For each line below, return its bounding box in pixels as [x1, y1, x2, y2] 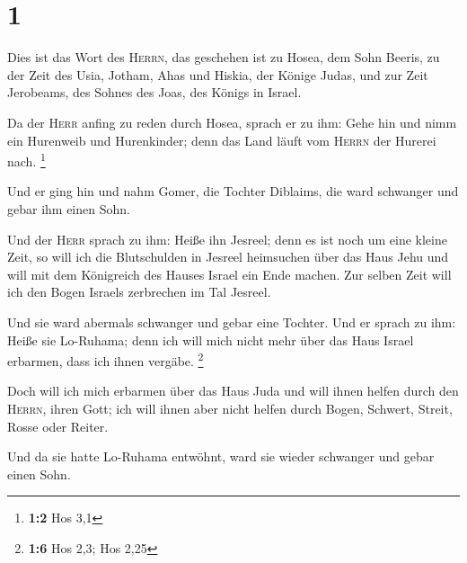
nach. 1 [7, 149, 46, 170]
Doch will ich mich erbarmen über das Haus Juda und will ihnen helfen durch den [7, 381, 459, 400]
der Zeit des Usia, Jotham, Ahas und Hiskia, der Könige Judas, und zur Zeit [7, 65, 428, 84]
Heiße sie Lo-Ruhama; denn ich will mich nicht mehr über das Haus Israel [7, 330, 414, 349]
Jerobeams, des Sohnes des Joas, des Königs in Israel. [7, 83, 302, 102]
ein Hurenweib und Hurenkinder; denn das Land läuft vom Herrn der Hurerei [7, 130, 436, 149]
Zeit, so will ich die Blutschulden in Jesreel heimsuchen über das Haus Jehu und [7, 247, 449, 266]
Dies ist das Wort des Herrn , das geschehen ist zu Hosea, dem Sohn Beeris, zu [7, 48, 440, 67]
